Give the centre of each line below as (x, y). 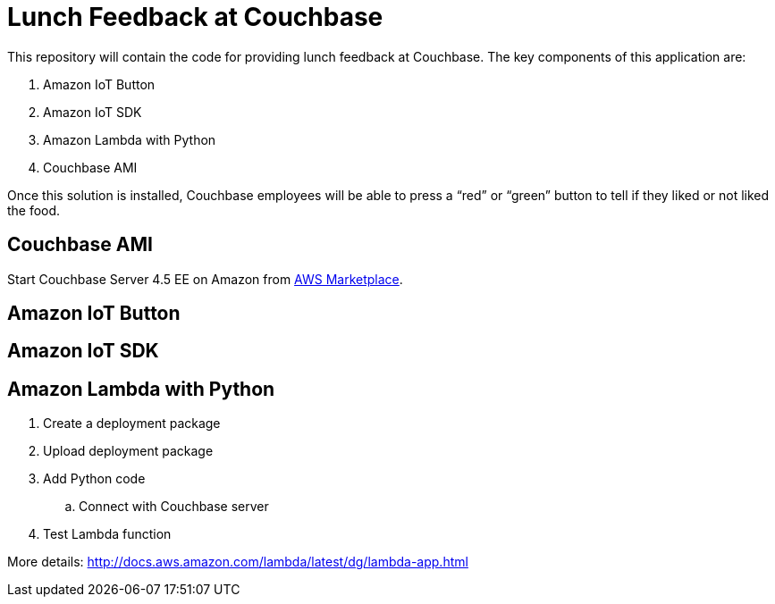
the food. (34, 210)
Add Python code (94, 479)
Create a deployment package (132, 424)
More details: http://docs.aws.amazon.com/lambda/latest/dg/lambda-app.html (238, 562)
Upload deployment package (128, 451)
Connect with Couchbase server (174, 507)
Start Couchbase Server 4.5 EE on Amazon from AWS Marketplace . (205, 279)
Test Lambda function (107, 534)
